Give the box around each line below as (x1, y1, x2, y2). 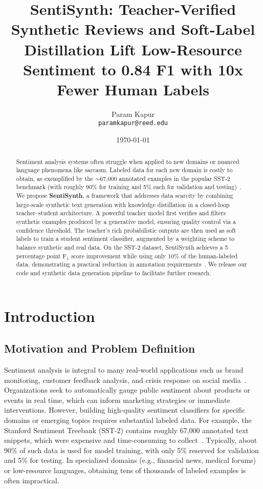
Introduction (4, 305, 95, 326)
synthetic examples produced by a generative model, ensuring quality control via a (16, 217, 236, 226)
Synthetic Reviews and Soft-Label (11, 18, 255, 39)
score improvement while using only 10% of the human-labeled (71, 251, 238, 260)
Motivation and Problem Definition (4, 340, 195, 356)
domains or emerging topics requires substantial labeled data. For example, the (4, 415, 252, 425)
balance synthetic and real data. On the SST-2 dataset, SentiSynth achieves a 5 (16, 243, 228, 252)
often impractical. (4, 475, 59, 485)
